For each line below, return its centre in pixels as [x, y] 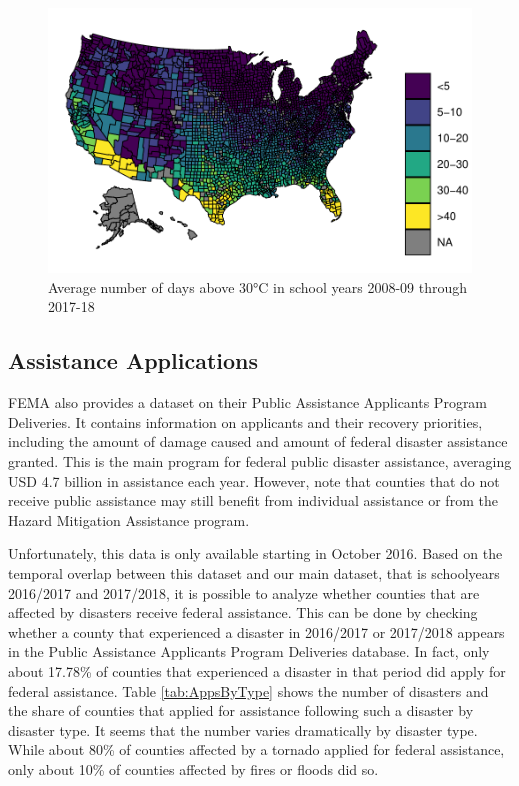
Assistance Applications [133, 360]
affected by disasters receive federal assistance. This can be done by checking [243, 612]
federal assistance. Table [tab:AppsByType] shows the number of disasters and [248, 690]
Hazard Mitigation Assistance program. [129, 519]
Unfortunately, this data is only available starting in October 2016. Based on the [255, 553]
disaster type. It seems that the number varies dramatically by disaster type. [243, 729]
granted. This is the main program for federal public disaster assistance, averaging [260, 461]
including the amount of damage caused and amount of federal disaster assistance [258, 441]
